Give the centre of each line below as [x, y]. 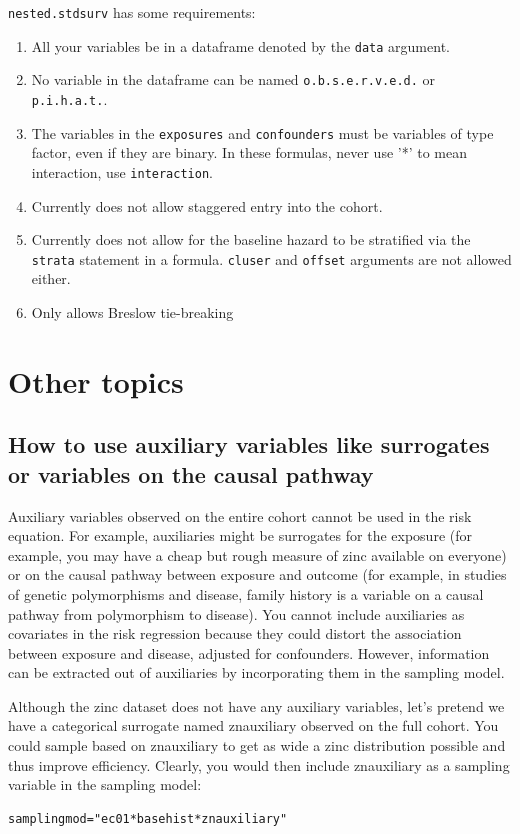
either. [51, 278]
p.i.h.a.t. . [69, 98]
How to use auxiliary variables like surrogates [249, 444]
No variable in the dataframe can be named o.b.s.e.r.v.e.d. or [233, 79]
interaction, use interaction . [122, 171]
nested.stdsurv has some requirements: [132, 12]
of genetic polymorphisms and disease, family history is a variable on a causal [246, 593]
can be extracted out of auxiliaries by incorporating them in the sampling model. [256, 672]
